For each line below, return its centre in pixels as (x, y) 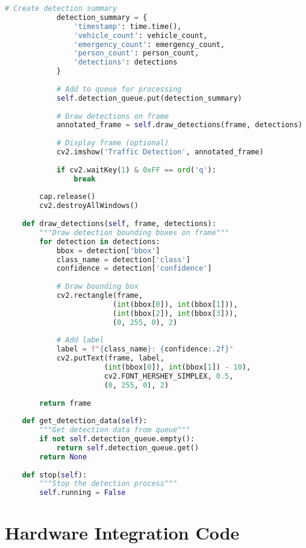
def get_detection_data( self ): (85, 421)
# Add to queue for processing (119, 89)
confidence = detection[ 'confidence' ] (134, 269)
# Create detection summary (61, 8)
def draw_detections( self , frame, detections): (119, 224)
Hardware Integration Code (122, 533)
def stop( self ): (55, 475)
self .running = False (83, 493)
